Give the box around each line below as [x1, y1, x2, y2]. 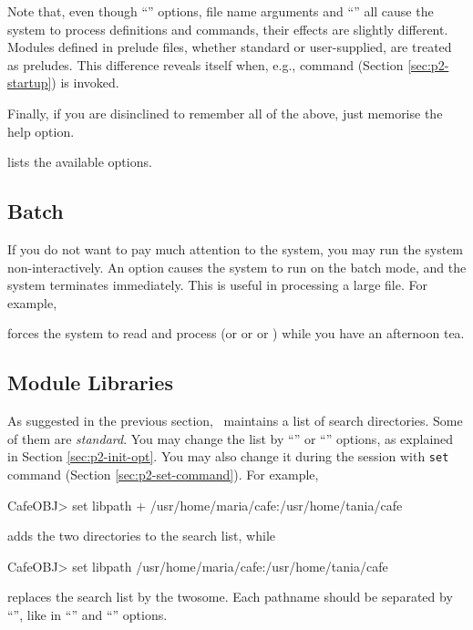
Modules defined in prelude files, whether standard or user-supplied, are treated [7, 37, 452, 57]
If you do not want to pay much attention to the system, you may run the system [7, 239, 464, 258]
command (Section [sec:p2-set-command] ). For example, [7, 464, 319, 483]
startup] [7, 73, 52, 92]
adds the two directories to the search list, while [7, 526, 275, 545]
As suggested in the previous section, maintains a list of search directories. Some [7, 411, 463, 430]
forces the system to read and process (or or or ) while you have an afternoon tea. [7, 324, 465, 343]
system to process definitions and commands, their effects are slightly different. [7, 19, 448, 38]
